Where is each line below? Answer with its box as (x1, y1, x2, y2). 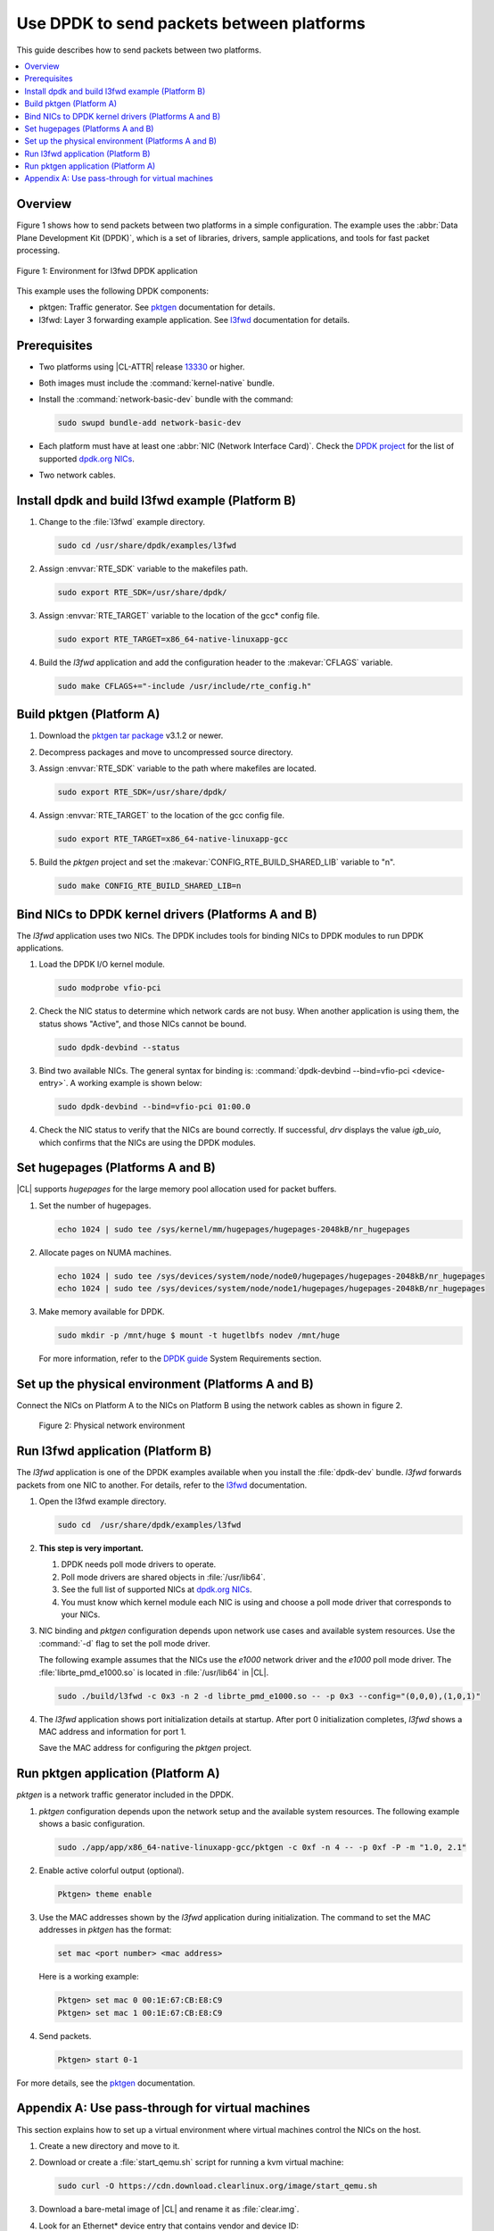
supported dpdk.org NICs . (38, 453, 136, 464)
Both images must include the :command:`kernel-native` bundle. (38, 377, 276, 388)
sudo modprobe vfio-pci (57, 983, 162, 993)
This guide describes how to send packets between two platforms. (16, 45, 262, 55)
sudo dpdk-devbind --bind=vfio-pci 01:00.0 (57, 1102, 251, 1112)
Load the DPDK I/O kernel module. (38, 959, 165, 970)
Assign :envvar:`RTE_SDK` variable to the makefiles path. (38, 563, 249, 575)
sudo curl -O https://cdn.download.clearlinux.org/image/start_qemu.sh (57, 2181, 378, 2191)
